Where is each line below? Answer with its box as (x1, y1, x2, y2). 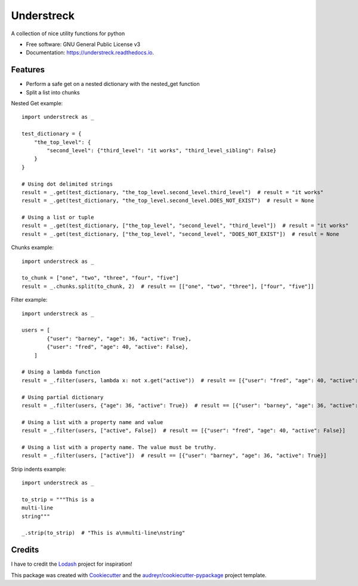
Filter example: (11, 296, 48, 303)
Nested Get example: (11, 100, 63, 107)
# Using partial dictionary (21, 394, 104, 400)
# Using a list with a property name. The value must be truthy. (21, 444, 217, 450)
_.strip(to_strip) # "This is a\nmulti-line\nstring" (21, 529, 186, 536)
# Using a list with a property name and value (21, 419, 163, 425)
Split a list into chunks (26, 88, 80, 96)
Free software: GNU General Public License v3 (26, 41, 141, 48)
